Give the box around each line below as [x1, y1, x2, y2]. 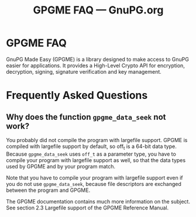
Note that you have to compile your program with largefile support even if [6, 174, 183, 181]
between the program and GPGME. [6, 187, 91, 194]
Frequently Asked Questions [6, 89, 148, 102]
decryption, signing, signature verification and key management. [6, 68, 162, 75]
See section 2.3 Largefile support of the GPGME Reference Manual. [6, 204, 169, 211]
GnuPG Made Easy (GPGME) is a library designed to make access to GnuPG [6, 56, 189, 63]
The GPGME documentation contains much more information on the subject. [6, 198, 190, 205]
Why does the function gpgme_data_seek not [6, 112, 166, 122]
